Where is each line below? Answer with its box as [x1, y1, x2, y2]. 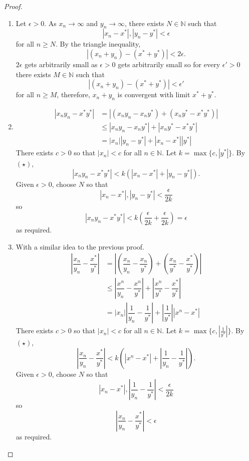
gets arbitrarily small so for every [118, 59, 220, 69]
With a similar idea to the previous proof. [16, 241, 144, 252]
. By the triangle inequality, [56, 39, 141, 49]
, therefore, [57, 89, 90, 100]
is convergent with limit [117, 89, 190, 100]
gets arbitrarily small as [25, 59, 98, 69]
